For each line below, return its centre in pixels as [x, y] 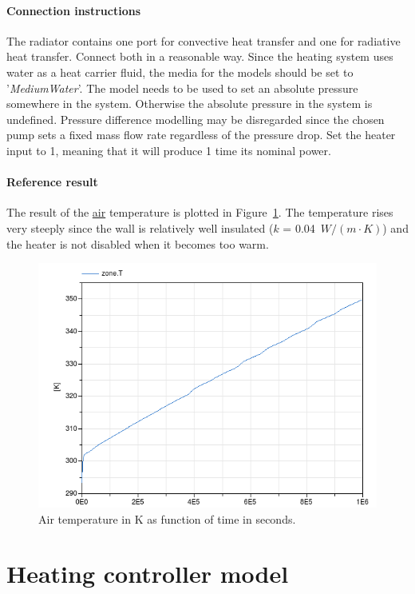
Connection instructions [74, 10]
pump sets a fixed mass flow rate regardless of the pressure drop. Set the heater [201, 135]
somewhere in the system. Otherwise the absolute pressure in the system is [190, 104]
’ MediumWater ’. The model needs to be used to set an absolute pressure [182, 88]
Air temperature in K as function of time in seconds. [167, 518]
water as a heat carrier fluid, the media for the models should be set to [180, 72]
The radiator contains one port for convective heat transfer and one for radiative [204, 40]
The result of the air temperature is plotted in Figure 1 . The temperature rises [200, 212]
